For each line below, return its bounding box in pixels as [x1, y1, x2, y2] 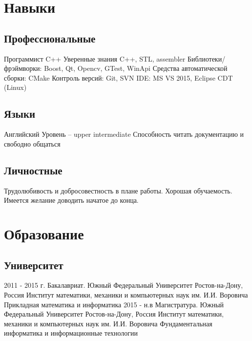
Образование [4, 223, 84, 243]
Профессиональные [4, 30, 96, 45]
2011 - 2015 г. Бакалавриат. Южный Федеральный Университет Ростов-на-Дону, [4, 280, 243, 290]
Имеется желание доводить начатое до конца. [4, 195, 139, 205]
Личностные [4, 162, 63, 177]
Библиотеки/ [187, 53, 226, 64]
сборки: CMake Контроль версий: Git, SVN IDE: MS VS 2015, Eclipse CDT [4, 72, 233, 83]
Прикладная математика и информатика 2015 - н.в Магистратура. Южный [4, 299, 224, 309]
